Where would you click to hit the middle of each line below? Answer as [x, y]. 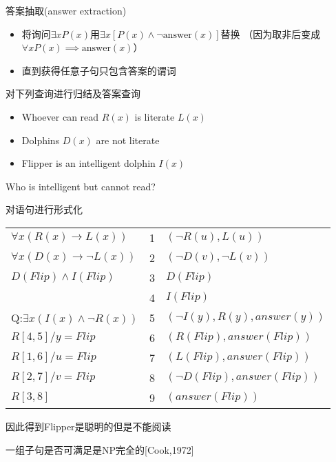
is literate [155, 116]
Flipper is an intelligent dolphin [88, 163]
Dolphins [41, 140]
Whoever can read [60, 116]
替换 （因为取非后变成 [271, 33]
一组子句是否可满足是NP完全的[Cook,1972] [100, 449]
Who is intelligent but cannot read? [81, 186]
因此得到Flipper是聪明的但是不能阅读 [88, 426]
